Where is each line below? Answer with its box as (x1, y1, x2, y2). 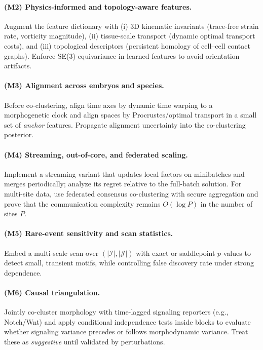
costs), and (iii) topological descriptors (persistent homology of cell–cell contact (4, 40, 250, 51)
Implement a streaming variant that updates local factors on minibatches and (4, 168, 245, 179)
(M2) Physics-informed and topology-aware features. (4, 1, 192, 12)
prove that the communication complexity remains (4, 198, 161, 209)
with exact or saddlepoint (136, 247, 215, 258)
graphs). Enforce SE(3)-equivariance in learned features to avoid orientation (4, 50, 240, 61)
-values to (221, 247, 251, 258)
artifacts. (4, 60, 32, 71)
